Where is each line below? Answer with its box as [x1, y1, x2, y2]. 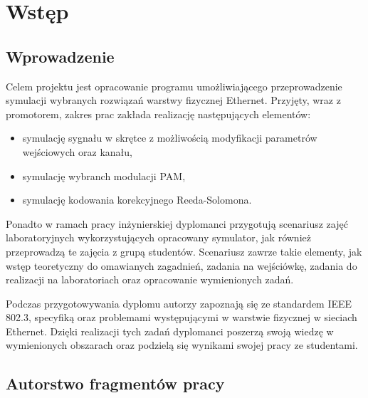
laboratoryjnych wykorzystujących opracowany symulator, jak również [6, 230, 311, 245]
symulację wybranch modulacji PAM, [22, 168, 186, 183]
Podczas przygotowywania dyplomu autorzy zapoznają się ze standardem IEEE [6, 295, 352, 310]
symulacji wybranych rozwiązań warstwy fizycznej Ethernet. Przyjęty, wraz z [6, 93, 341, 108]
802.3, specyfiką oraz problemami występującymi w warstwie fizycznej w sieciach [6, 310, 357, 325]
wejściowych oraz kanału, [22, 144, 132, 159]
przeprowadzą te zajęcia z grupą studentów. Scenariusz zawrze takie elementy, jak [6, 243, 362, 258]
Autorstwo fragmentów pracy [6, 372, 225, 394]
